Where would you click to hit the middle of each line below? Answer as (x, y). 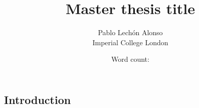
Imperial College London (130, 42)
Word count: (130, 59)
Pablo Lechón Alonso (130, 32)
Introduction (38, 99)
